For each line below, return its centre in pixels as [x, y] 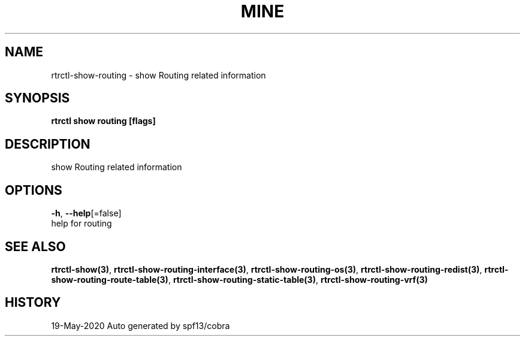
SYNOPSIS [37, 98]
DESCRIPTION [48, 144]
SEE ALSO [35, 246]
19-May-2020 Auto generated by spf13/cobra [141, 325]
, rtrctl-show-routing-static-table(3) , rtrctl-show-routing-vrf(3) [298, 279]
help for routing [82, 224]
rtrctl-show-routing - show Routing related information [159, 75]
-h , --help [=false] [86, 213]
